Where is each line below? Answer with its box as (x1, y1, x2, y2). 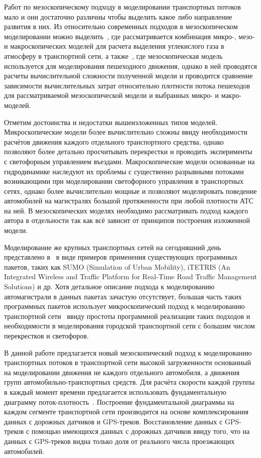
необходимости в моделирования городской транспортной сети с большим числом (4, 320, 255, 331)
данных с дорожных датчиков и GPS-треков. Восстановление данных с (4, 416, 223, 426)
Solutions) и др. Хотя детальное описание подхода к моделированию (4, 281, 215, 292)
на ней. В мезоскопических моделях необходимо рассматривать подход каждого (4, 205, 248, 215)
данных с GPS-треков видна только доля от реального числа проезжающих (4, 435, 235, 446)
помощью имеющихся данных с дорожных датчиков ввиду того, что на (31, 426, 250, 436)
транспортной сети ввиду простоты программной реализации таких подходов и (4, 310, 250, 321)
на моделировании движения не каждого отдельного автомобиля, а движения (4, 367, 240, 377)
